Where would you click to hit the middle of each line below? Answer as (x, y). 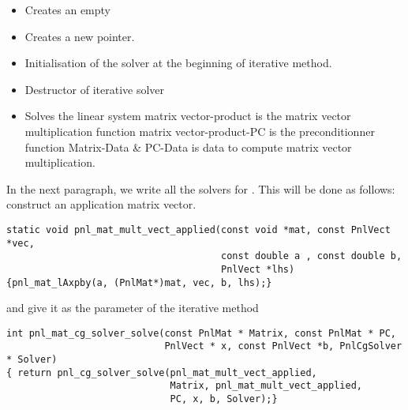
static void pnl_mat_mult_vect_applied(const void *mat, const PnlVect (198, 229)
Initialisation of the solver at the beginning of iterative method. (178, 63)
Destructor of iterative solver (95, 89)
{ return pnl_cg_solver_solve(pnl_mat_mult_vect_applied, (162, 372)
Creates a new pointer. (80, 36)
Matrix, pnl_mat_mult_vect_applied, (266, 386)
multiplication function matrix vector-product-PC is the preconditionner (200, 131)
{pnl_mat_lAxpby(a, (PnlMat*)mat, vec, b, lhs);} (139, 282)
